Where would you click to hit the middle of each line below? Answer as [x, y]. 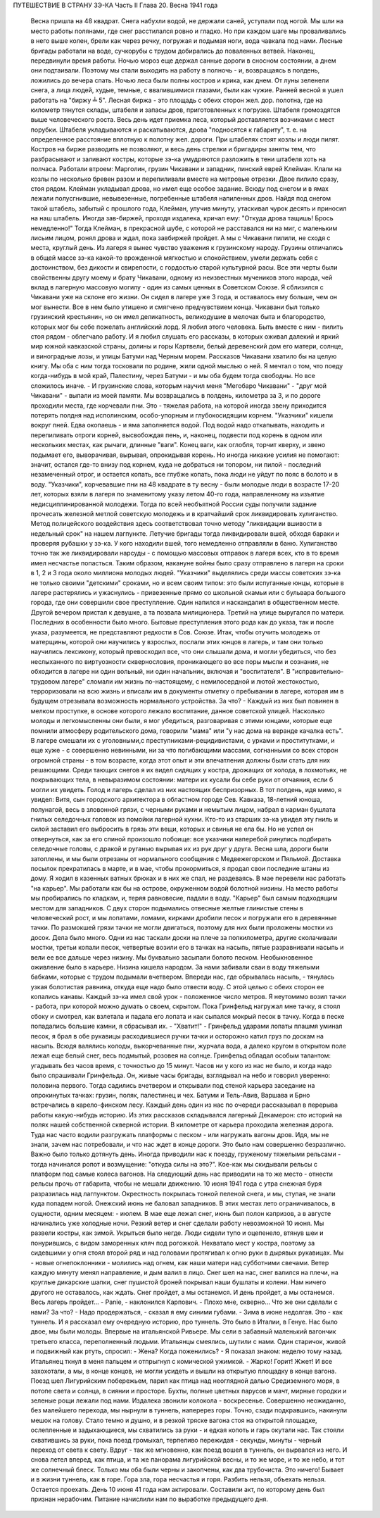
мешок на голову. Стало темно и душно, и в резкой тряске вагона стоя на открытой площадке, [174, 1420]
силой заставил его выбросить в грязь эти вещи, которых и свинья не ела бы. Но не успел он [172, 829]
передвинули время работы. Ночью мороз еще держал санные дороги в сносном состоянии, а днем [183, 61]
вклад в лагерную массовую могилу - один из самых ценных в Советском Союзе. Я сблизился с [177, 287]
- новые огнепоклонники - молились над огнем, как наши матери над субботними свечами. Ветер [180, 1262]
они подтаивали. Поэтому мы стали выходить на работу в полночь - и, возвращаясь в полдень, [175, 70]
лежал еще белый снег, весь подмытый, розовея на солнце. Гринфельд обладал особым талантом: [180, 1055]
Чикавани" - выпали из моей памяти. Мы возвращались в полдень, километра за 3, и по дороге [176, 396]
